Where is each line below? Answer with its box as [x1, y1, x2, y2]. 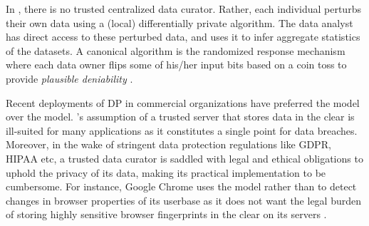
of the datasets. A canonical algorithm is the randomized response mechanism [6, 43, 345, 58]
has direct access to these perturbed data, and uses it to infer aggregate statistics [6, 29, 360, 44]
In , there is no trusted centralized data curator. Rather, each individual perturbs [6, 1, 361, 16]
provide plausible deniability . [6, 71, 133, 86]
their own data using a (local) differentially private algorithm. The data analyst [6, 15, 353, 30]
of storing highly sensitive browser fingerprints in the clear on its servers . [6, 207, 327, 222]
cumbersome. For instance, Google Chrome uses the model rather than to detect [6, 179, 357, 194]
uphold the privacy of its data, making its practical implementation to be [6, 165, 326, 180]
